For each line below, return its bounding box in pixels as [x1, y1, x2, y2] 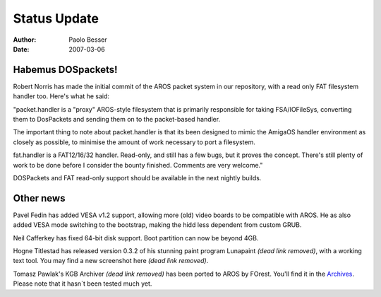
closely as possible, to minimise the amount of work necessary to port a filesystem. [13, 138, 255, 146]
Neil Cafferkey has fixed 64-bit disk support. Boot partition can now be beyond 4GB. [13, 233, 259, 242]
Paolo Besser [68, 35, 107, 44]
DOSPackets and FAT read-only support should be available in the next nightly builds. [13, 173, 262, 182]
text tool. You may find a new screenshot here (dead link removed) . [13, 257, 209, 265]
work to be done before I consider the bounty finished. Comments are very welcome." [13, 161, 263, 169]
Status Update [13, 11, 99, 26]
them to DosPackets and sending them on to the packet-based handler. [13, 115, 221, 124]
